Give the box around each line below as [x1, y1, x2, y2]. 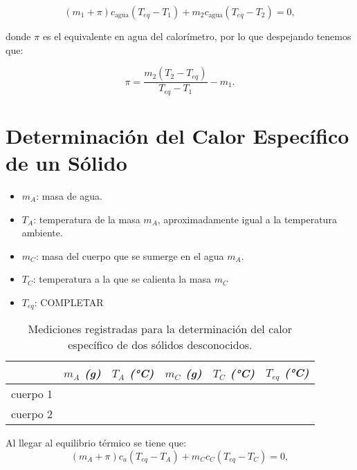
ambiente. [21, 225, 63, 240]
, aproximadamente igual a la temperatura [157, 211, 337, 226]
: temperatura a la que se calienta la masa [33, 272, 212, 286]
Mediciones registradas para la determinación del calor [28, 321, 292, 337]
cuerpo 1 [11, 386, 53, 402]
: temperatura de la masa [33, 211, 140, 226]
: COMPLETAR [34, 294, 104, 309]
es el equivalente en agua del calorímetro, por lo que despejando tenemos [42, 29, 351, 43]
